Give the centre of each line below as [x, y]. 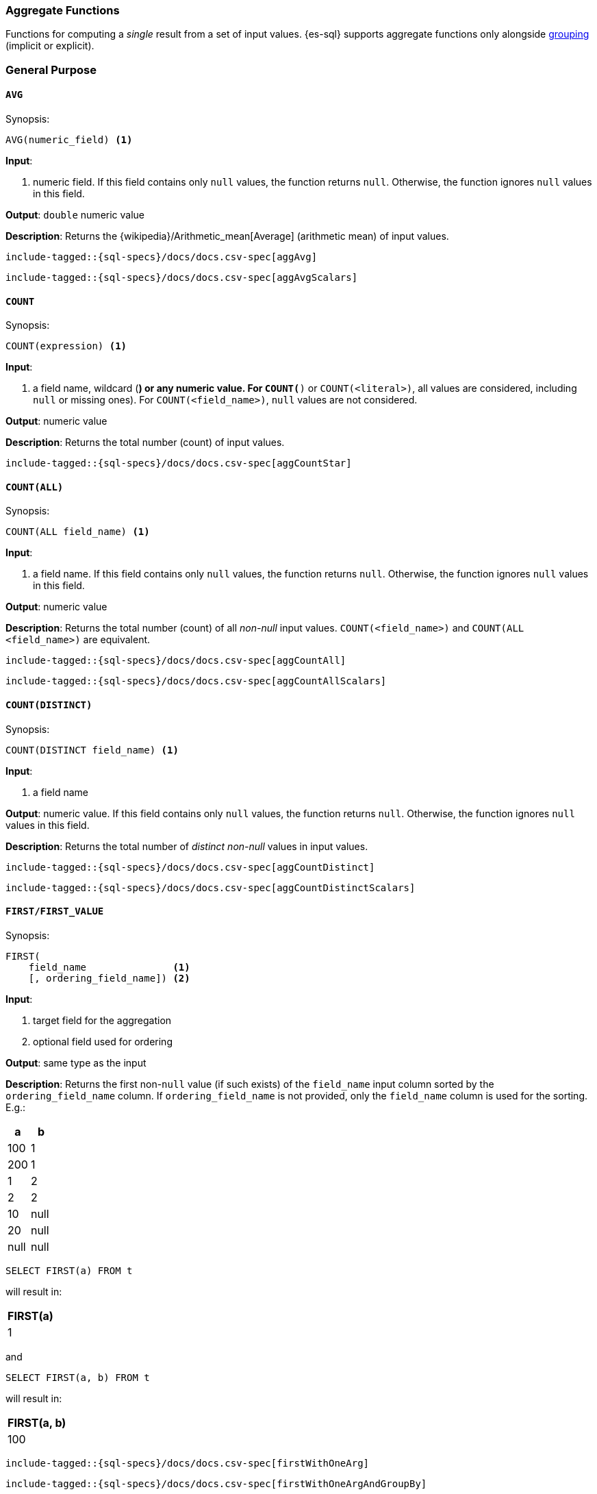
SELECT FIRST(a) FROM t [69, 1270]
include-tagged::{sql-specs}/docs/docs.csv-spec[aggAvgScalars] [182, 277]
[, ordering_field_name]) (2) [109, 978]
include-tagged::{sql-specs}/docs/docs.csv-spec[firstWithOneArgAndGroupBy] [216, 1483]
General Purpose [51, 70]
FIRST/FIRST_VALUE [55, 911]
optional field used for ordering [103, 1041]
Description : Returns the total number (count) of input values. [145, 443]
